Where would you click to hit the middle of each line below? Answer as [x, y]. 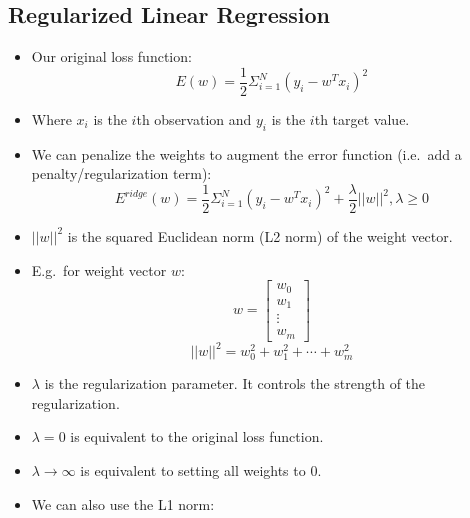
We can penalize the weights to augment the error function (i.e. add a [246, 153]
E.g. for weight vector [99, 269]
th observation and [194, 118]
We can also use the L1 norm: [123, 503]
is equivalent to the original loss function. [197, 436]
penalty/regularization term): [121, 173]
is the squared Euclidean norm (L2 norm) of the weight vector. [260, 235]
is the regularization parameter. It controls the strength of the [235, 383]
